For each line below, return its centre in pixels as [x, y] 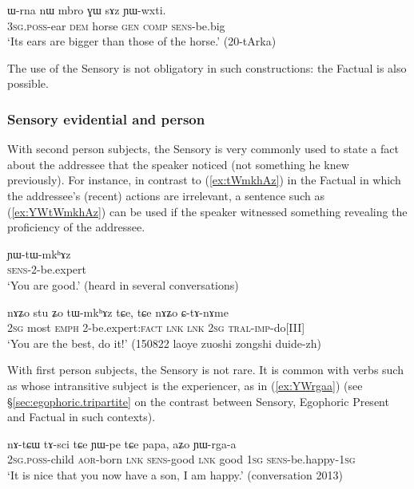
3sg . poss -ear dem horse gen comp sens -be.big [116, 25]
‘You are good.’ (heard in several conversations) [123, 284]
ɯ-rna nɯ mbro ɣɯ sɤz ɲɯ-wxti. [87, 10]
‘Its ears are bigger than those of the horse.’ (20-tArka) [142, 41]
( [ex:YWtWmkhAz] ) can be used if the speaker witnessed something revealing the [207, 211]
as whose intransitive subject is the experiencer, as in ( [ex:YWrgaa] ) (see [185, 385]
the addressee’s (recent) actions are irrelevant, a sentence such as [166, 195]
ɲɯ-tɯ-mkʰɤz [39, 253]
